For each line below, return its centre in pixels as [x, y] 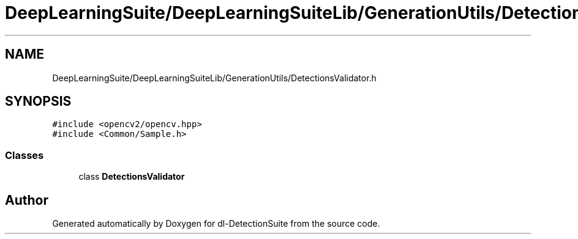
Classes [24, 155]
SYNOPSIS [38, 101]
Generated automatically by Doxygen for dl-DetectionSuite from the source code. [216, 224]
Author [27, 200]
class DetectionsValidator [132, 177]
